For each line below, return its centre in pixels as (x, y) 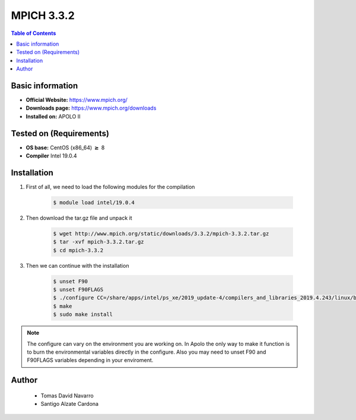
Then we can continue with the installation (77, 265)
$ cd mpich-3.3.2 (78, 250)
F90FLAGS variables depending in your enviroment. (90, 360)
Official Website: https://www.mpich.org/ (77, 100)
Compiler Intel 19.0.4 (51, 156)
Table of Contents (34, 33)
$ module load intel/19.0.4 (94, 202)
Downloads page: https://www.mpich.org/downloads (91, 108)
